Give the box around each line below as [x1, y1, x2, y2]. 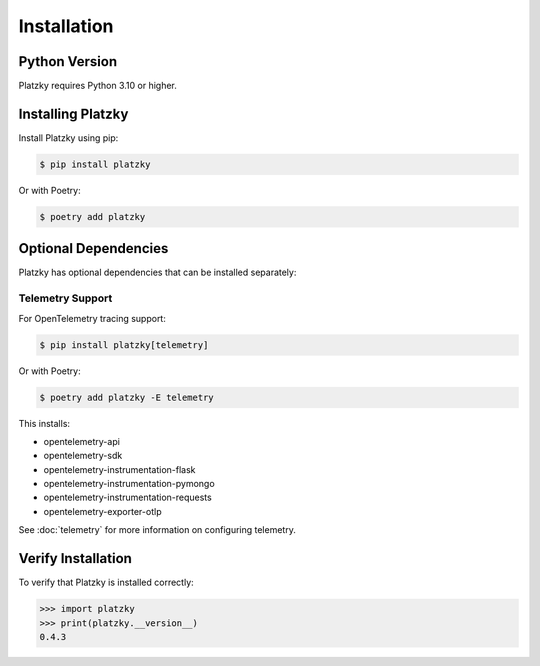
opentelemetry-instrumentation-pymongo [43, 478, 215, 490]
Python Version [18, 53, 118, 70]
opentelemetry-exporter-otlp [43, 505, 162, 517]
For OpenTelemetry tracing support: [18, 312, 167, 324]
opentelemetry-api [43, 435, 120, 447]
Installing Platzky [18, 105, 129, 122]
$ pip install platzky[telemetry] [39, 339, 209, 350]
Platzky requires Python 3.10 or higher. [18, 80, 177, 92]
